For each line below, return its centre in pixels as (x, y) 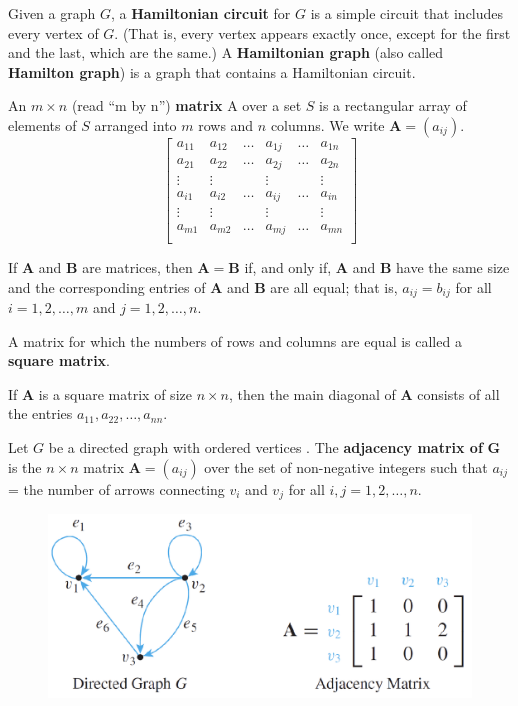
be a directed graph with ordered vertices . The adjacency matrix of (265, 447)
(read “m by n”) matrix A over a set (186, 105)
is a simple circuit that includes (407, 13)
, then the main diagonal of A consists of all (364, 393)
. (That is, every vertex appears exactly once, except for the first (312, 32)
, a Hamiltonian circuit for (200, 13)
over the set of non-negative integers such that (346, 466)
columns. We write (327, 124)
